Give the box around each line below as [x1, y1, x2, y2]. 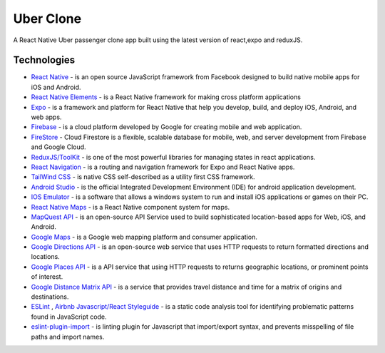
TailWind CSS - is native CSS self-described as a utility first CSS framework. [31, 173, 255, 181]
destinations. [31, 292, 69, 301]
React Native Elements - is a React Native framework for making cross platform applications [31, 93, 301, 101]
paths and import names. [31, 332, 105, 341]
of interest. [31, 272, 63, 281]
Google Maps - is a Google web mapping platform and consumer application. [31, 232, 258, 241]
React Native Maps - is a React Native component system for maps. [31, 203, 230, 211]
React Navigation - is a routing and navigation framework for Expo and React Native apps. [31, 163, 295, 171]
